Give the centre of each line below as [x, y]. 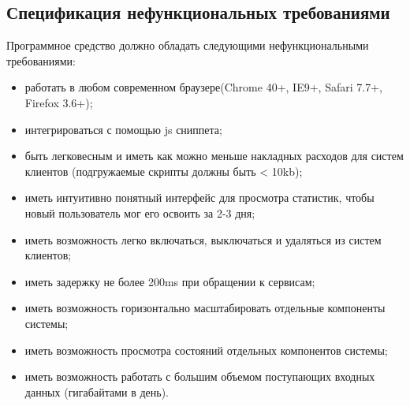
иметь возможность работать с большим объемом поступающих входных [200, 376]
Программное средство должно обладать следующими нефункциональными [188, 45]
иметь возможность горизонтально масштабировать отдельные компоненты [205, 308]
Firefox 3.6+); [59, 102]
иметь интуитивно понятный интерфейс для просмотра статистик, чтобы [199, 197]
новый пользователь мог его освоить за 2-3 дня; [140, 212]
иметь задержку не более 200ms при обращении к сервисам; [170, 281]
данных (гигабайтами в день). [97, 391]
